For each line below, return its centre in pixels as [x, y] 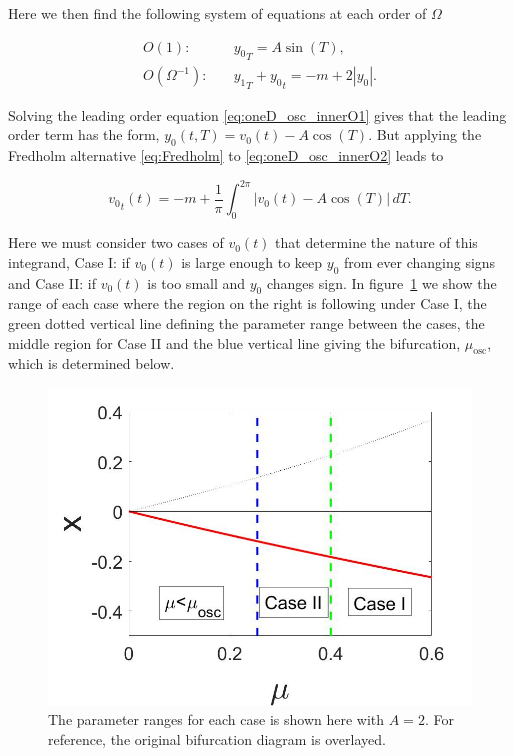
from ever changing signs [419, 261]
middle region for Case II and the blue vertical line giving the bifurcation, [234, 342]
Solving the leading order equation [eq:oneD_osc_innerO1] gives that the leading [257, 114]
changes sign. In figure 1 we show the [381, 282]
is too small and [196, 282]
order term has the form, [84, 134]
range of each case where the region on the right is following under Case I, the [247, 303]
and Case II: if [52, 282]
